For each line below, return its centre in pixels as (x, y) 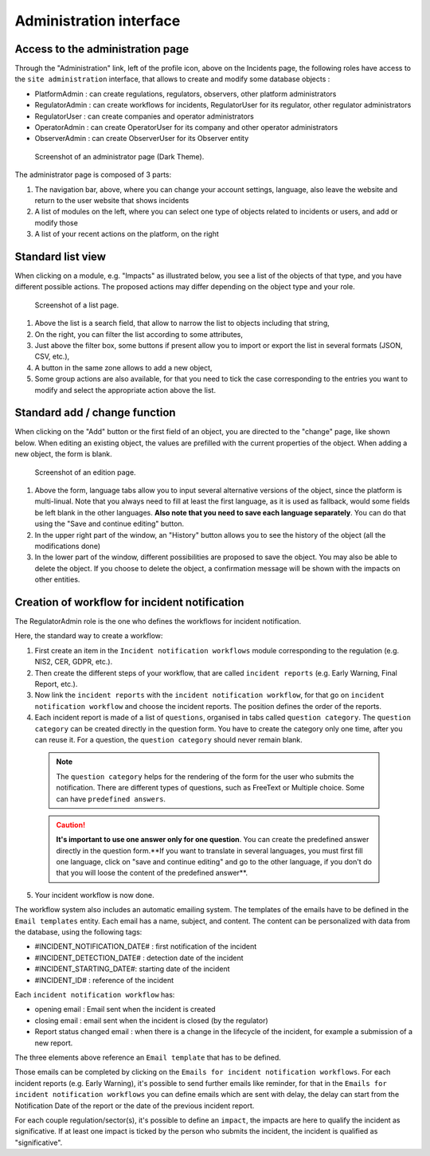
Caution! (71, 825)
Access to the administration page (102, 49)
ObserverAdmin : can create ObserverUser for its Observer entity (142, 139)
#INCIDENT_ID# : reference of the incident (104, 980)
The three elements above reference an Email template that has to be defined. (148, 1057)
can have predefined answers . (111, 799)
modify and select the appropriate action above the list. (125, 390)
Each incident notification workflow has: (95, 995)
